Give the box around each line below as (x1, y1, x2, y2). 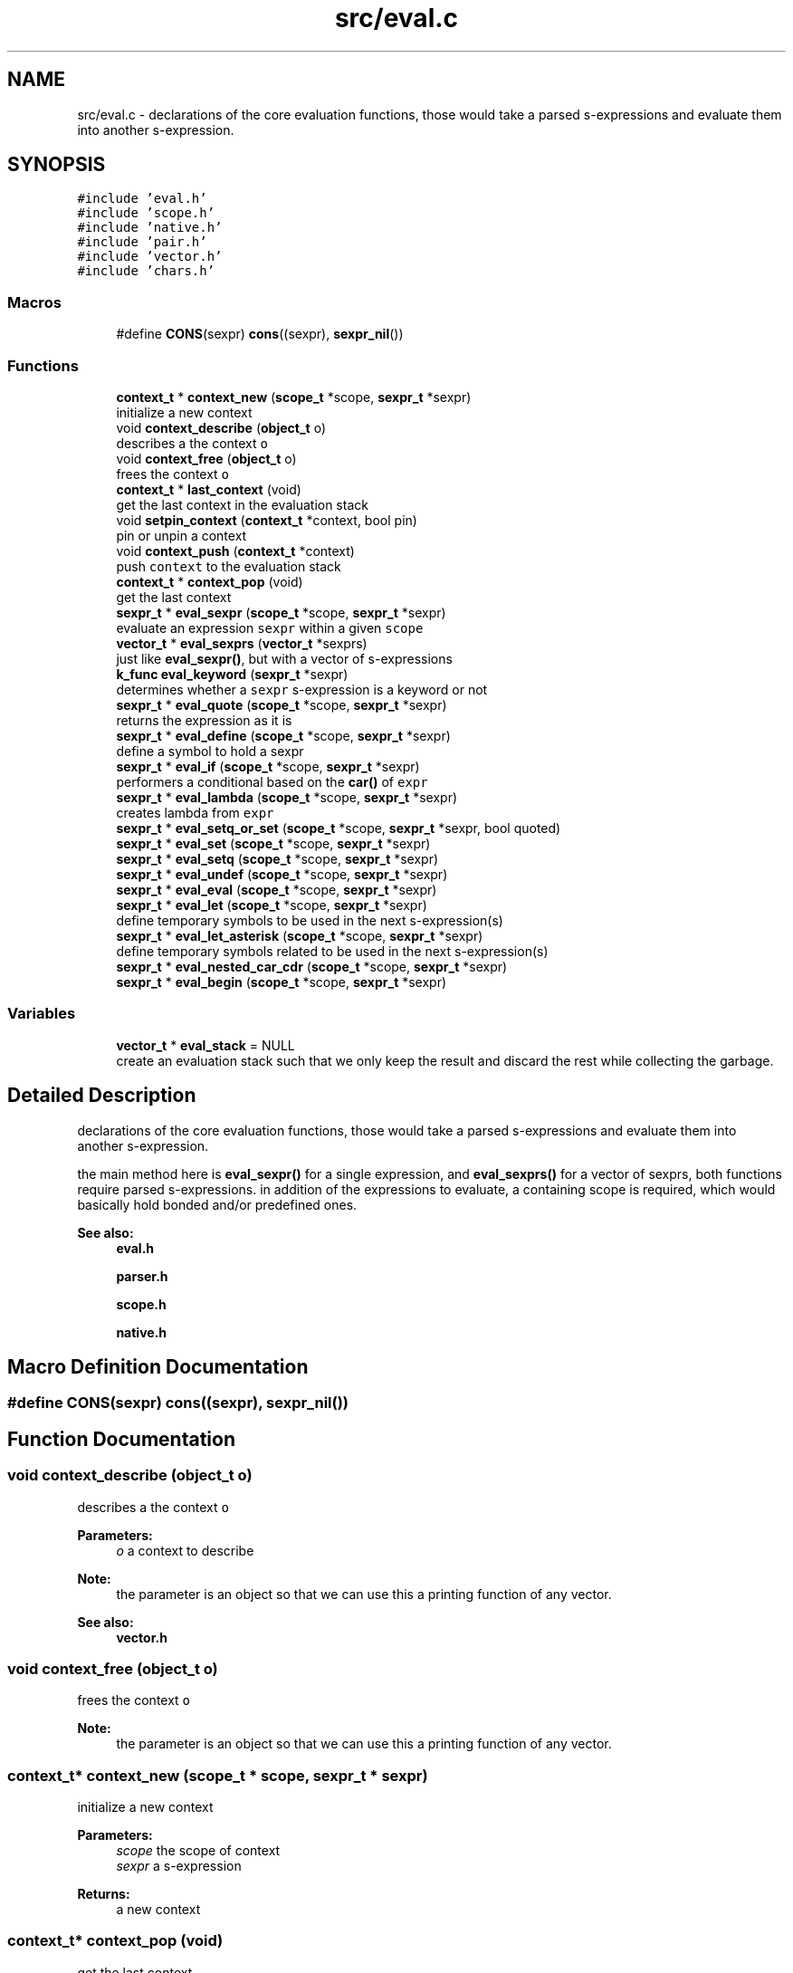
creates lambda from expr (116, 804, 274, 820)
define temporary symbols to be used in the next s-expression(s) (116, 912, 503, 928)
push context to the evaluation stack (116, 558, 341, 574)
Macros (7, 292, 62, 311)
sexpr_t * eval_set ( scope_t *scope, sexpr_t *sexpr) (116, 835, 431, 851)
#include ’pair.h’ (77, 235, 207, 250)
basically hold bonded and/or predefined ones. (77, 1196, 358, 1212)
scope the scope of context (116, 1843, 281, 1859)
